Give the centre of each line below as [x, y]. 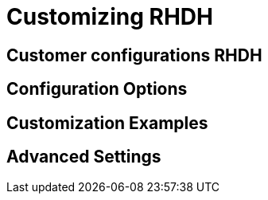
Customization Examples [107, 123]
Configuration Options [97, 89]
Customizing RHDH [110, 17]
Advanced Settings [84, 157]
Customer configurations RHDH [134, 55]
